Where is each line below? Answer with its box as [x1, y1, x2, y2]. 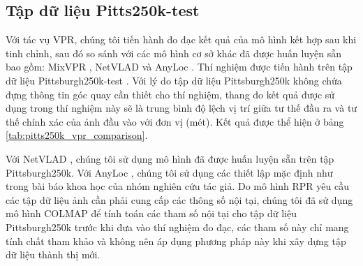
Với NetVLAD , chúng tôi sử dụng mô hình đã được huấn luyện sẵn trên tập [6, 151, 334, 165]
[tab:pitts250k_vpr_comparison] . [6, 128, 148, 142]
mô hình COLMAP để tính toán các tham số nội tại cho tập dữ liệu [6, 206, 297, 221]
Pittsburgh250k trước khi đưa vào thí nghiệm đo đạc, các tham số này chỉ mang [6, 219, 349, 234]
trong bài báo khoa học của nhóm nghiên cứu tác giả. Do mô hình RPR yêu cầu [6, 179, 349, 193]
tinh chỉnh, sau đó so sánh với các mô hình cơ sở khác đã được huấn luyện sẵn [6, 45, 342, 60]
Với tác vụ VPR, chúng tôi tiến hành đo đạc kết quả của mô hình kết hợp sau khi [6, 32, 357, 47]
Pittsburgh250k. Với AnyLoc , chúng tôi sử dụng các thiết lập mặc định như [6, 165, 333, 179]
